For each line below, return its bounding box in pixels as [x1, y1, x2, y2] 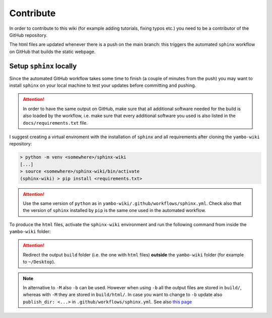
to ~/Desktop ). [23, 259, 55, 265]
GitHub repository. [9, 32, 48, 38]
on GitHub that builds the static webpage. [9, 48, 96, 55]
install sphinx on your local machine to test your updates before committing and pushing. [9, 82, 196, 88]
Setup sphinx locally [9, 62, 77, 70]
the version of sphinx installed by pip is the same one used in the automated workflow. [23, 207, 206, 214]
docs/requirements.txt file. [23, 120, 88, 126]
